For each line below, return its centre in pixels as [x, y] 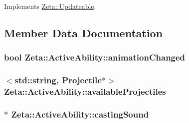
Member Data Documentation [84, 32]
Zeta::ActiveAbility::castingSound [80, 114]
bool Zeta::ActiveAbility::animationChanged [95, 57]
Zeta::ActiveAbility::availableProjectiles [85, 92]
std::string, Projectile [58, 80]
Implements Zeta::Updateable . [50, 6]
